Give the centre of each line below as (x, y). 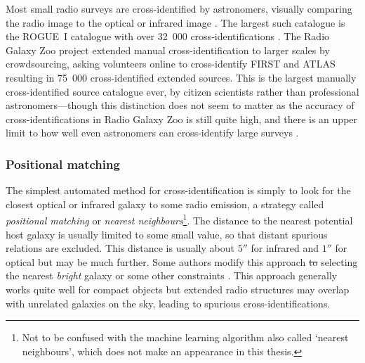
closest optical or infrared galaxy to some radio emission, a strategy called (165, 204)
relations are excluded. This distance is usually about (120, 248)
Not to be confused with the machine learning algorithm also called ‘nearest (185, 337)
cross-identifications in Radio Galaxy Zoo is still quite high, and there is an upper (182, 119)
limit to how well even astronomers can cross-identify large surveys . (152, 133)
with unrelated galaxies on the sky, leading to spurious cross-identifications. (168, 303)
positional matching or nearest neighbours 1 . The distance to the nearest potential (179, 219)
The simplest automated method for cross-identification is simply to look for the (178, 190)
